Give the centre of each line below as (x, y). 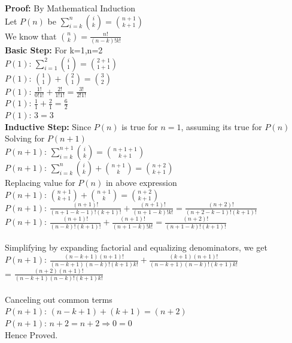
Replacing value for (40, 182)
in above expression (141, 182)
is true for (140, 126)
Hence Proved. (31, 334)
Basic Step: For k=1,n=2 (54, 49)
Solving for (25, 138)
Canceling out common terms (59, 299)
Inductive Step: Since (48, 126)
